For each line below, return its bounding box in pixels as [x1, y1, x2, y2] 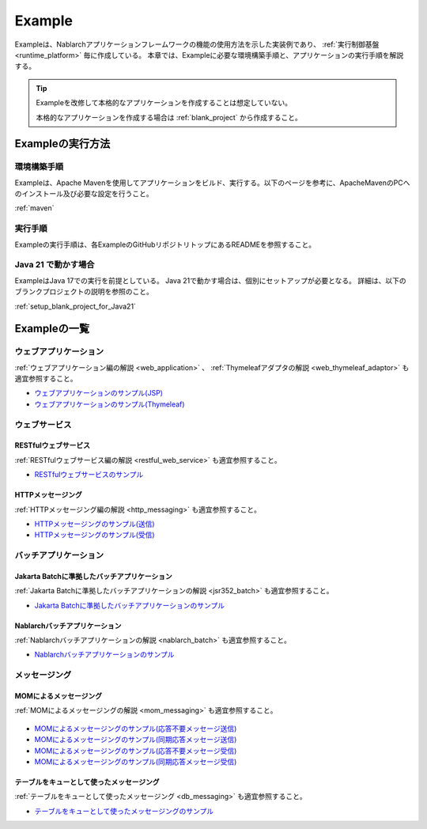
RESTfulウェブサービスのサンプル [34, 470, 144, 479]
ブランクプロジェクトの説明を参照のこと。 [14, 287, 153, 297]
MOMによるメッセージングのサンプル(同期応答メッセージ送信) [34, 735, 237, 744]
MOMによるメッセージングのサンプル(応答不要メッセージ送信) [34, 724, 237, 733]
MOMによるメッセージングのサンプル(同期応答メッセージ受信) [34, 756, 237, 767]
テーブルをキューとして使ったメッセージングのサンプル [34, 806, 214, 816]
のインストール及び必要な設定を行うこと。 [14, 189, 153, 199]
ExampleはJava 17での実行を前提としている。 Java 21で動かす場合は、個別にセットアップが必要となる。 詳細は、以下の [14, 275, 406, 285]
